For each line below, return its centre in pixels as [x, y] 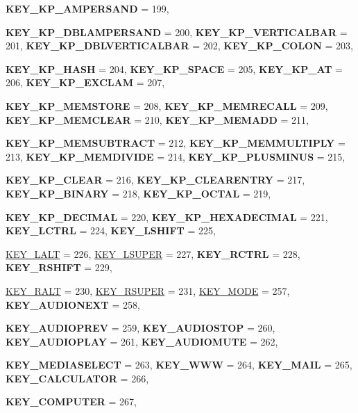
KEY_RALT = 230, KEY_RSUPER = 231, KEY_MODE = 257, [148, 290]
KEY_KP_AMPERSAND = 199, [87, 8]
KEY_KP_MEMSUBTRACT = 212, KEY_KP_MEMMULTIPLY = [176, 143]
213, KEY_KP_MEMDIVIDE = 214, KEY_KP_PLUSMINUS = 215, [176, 156]
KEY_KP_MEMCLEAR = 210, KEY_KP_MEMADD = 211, [157, 119]
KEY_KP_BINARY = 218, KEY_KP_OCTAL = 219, [138, 193]
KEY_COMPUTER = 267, [71, 402]
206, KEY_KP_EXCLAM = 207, [85, 82]
